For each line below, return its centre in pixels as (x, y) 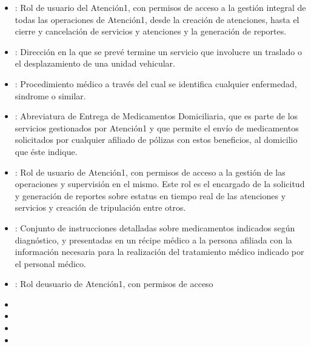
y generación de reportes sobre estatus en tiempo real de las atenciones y (150, 195)
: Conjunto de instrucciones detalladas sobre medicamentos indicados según (155, 227)
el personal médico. (50, 263)
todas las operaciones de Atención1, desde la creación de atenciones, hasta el (157, 19)
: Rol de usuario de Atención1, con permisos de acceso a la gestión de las (150, 172)
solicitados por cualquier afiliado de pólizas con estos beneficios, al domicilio (156, 140)
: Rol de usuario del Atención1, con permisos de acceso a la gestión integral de (160, 7)
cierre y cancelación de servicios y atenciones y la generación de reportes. (151, 31)
